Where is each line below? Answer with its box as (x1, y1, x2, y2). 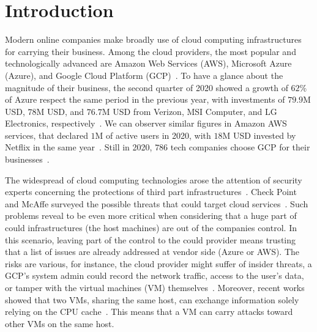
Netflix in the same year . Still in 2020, (5, 141, 152, 153)
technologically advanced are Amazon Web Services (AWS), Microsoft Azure (5, 57, 292, 70)
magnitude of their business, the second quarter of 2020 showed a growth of (5, 81, 288, 94)
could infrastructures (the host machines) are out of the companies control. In (5, 221, 297, 234)
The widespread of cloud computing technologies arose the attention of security (5, 173, 302, 186)
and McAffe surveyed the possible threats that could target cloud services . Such (5, 197, 308, 210)
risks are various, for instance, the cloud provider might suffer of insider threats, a (5, 257, 312, 270)
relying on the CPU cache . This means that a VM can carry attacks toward (5, 305, 293, 318)
